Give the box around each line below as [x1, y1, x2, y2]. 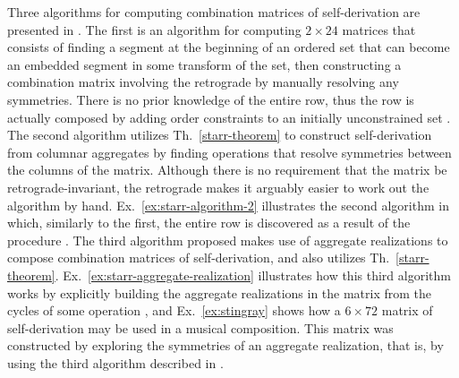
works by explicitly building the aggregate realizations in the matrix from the [7, 283, 432, 302]
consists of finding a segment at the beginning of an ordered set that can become [7, 38, 450, 56]
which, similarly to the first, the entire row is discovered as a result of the [7, 213, 411, 232]
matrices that [342, 20, 416, 39]
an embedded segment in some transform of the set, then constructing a [7, 55, 402, 73]
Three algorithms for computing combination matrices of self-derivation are [7, 3, 421, 21]
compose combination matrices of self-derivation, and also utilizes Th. [7, 248, 390, 267]
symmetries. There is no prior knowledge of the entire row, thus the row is [7, 90, 414, 108]
